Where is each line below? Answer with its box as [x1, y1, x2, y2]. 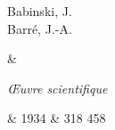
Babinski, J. [7, 2, 72, 20]
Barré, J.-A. [7, 19, 72, 37]
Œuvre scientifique [7, 78, 108, 97]
